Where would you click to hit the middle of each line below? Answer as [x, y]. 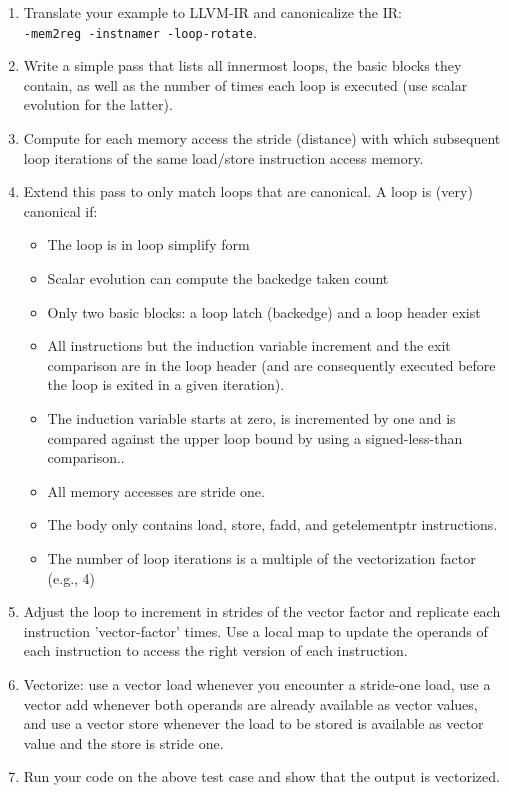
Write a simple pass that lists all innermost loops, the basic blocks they [242, 65]
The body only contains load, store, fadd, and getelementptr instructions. [272, 524]
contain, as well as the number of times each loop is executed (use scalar [245, 84]
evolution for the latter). [98, 104]
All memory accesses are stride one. [156, 490]
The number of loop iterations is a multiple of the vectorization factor [261, 557]
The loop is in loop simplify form [148, 244]
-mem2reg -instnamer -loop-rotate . [140, 31]
